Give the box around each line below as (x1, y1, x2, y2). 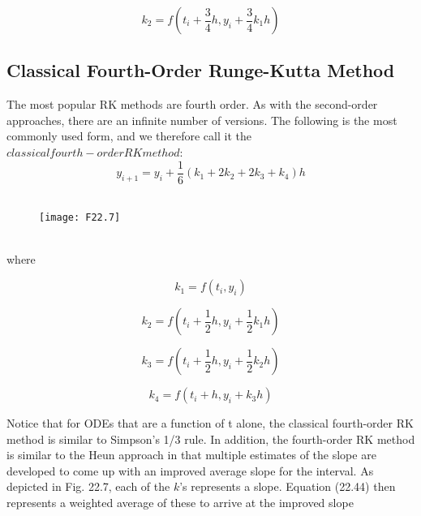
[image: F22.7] (39, 212, 121, 224)
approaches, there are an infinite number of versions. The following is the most (6, 111, 397, 128)
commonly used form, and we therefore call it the (6, 127, 251, 144)
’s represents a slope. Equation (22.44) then (179, 478, 396, 495)
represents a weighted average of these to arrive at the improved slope (6, 494, 354, 511)
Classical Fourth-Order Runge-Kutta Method (6, 58, 395, 83)
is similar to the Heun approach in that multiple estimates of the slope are (6, 446, 376, 463)
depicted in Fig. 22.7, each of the (6, 478, 170, 495)
